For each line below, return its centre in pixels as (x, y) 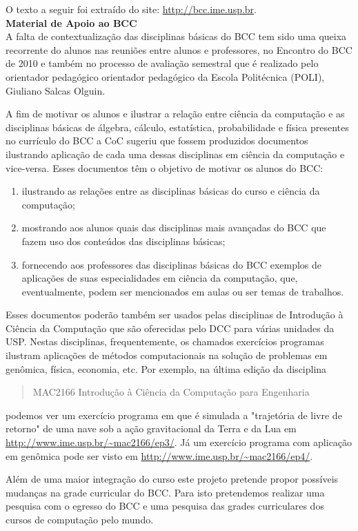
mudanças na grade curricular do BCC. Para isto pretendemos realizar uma (165, 492)
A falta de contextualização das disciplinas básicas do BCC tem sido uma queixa (176, 36)
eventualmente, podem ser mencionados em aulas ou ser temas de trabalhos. (183, 291)
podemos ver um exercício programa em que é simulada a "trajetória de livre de (174, 415)
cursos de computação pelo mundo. (80, 519)
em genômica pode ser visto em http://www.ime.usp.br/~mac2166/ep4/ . (159, 455)
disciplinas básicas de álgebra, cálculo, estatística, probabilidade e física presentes (177, 127)
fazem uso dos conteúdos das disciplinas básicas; (123, 241)
